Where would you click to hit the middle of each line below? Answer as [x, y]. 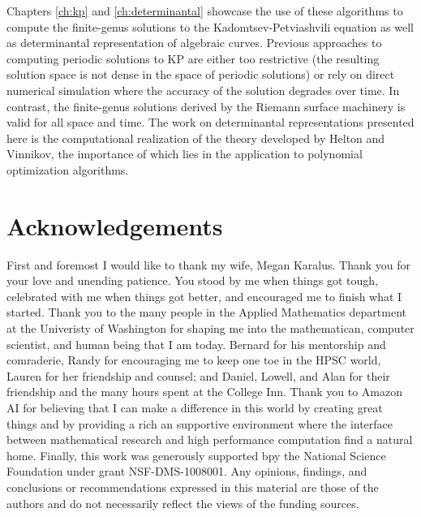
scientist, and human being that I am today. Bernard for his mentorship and [196, 344]
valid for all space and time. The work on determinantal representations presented [210, 122]
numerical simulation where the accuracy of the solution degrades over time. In [203, 90]
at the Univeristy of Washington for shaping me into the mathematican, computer [210, 328]
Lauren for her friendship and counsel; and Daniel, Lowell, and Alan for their [198, 375]
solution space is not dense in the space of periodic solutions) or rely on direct [201, 74]
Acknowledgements [115, 225]
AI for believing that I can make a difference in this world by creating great [195, 407]
